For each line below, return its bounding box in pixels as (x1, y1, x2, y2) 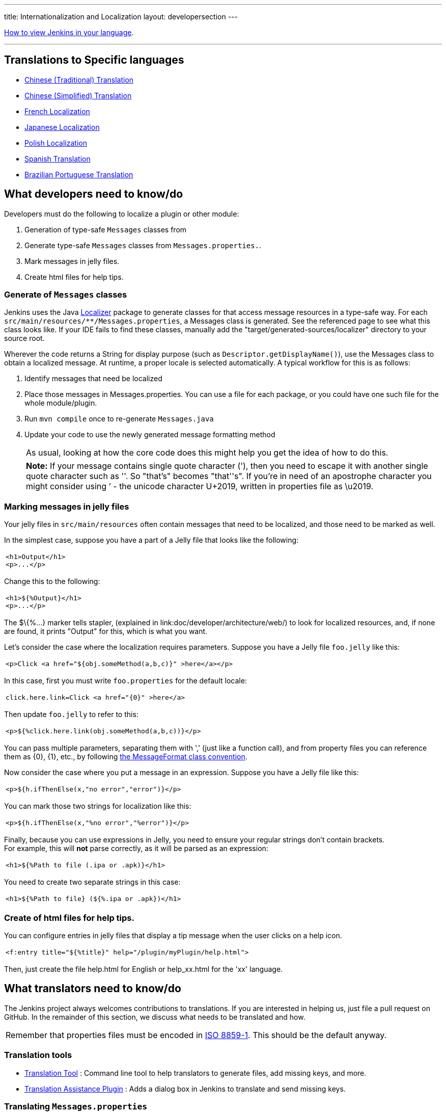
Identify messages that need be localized (24, 374, 162, 383)
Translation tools (4, 1050, 72, 1061)
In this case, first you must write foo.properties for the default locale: (4, 676, 247, 685)
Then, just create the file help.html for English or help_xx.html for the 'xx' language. (4, 964, 283, 973)
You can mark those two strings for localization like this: (4, 802, 191, 811)
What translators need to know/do (4, 982, 181, 995)
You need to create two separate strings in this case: (4, 878, 181, 887)
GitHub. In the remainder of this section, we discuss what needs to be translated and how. (4, 1012, 305, 1021)
